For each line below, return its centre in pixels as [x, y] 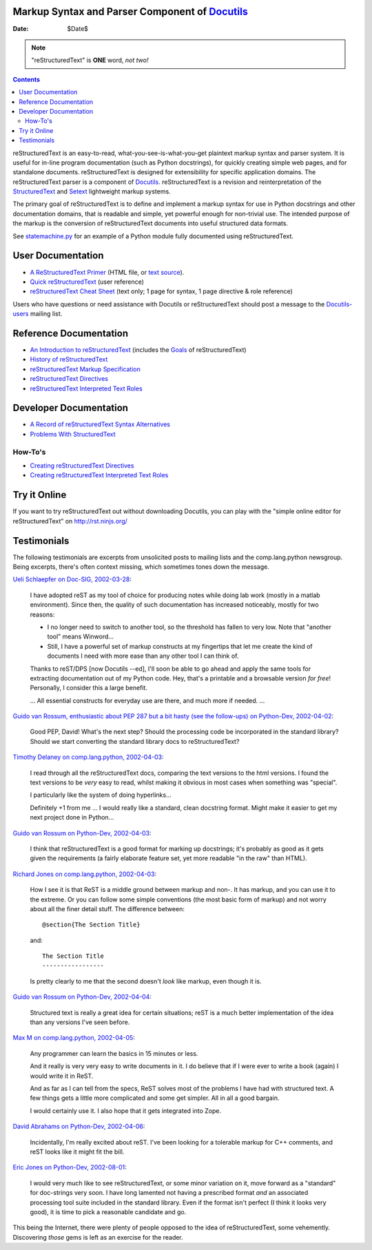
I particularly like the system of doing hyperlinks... [101, 795]
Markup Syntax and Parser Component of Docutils [130, 11]
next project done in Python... [72, 817]
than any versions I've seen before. [80, 1022]
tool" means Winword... [80, 636]
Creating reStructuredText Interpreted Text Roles [99, 475]
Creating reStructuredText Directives [82, 466]
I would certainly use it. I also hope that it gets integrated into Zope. [126, 1111]
